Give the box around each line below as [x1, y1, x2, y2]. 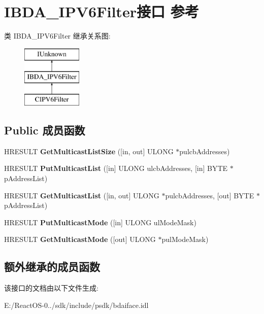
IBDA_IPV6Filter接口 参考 [4, 1, 199, 22]
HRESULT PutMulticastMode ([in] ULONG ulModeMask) [4, 217, 196, 227]
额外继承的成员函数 [4, 259, 100, 274]
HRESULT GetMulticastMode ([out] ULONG [4, 234, 156, 245]
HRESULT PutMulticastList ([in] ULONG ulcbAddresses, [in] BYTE [4, 163, 228, 173]
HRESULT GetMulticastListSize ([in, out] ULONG [4, 146, 174, 156]
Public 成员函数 [4, 122, 85, 138]
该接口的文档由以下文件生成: [4, 283, 98, 293]
